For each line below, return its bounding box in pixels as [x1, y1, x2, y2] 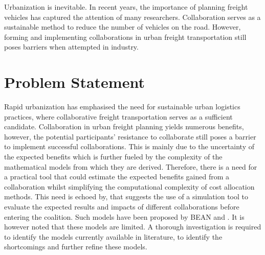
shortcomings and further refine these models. [4, 241, 147, 252]
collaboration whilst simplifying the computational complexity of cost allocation [4, 181, 255, 192]
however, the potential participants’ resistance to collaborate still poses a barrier [4, 131, 256, 142]
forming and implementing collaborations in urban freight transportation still [4, 31, 247, 42]
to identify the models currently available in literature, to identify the [4, 231, 223, 242]
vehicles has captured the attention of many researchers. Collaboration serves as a [4, 11, 261, 22]
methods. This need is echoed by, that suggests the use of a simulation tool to [4, 191, 248, 202]
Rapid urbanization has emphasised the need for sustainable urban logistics [4, 101, 240, 112]
